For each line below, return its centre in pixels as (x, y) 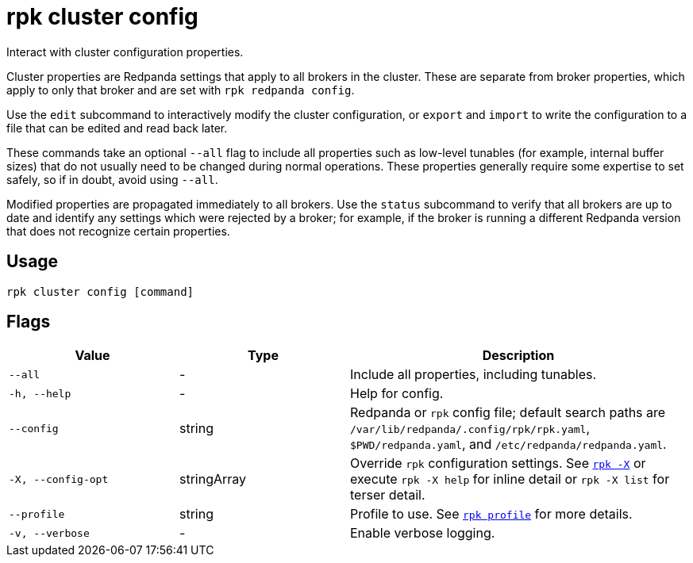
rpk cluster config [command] (100, 291)
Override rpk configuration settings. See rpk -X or (498, 463)
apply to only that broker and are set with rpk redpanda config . (181, 90)
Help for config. (397, 394)
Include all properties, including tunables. (474, 375)
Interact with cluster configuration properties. (125, 52)
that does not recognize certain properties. (118, 231)
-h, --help (40, 393)
